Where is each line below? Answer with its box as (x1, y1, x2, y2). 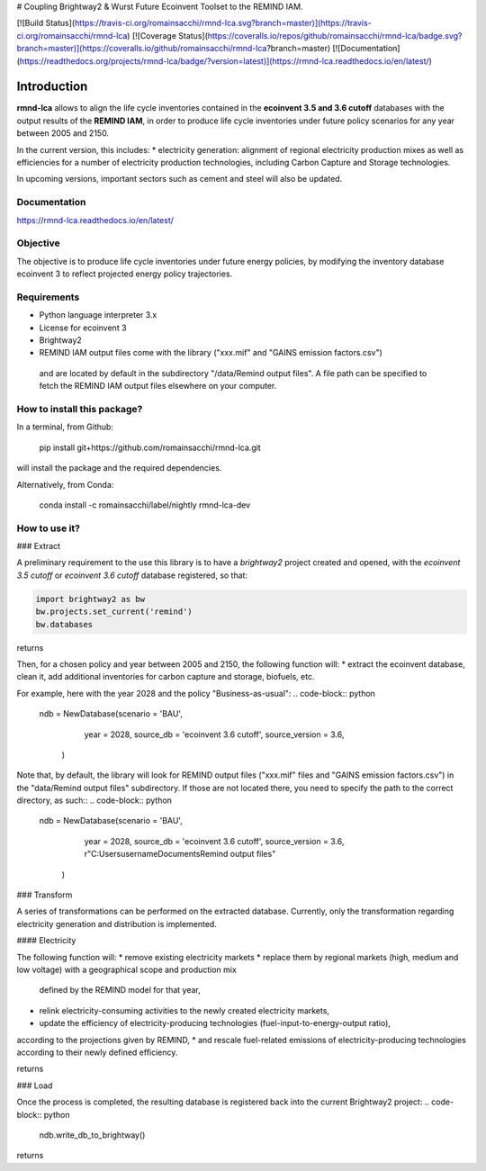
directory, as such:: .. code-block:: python (16, 795, 173, 806)
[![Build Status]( (16, 18, 76, 29)
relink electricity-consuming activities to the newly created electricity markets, (39, 1004, 330, 1016)
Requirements (16, 291, 80, 303)
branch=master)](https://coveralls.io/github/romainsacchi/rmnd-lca (16, 43, 267, 54)
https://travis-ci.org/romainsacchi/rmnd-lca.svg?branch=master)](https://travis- (74, 18, 373, 29)
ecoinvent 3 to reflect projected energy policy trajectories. (16, 268, 233, 279)
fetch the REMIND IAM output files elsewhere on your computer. (39, 381, 277, 392)
